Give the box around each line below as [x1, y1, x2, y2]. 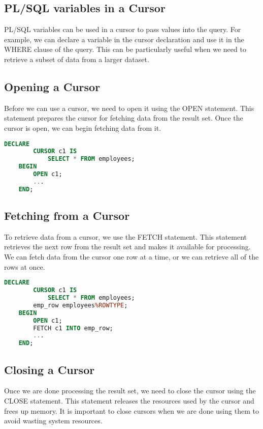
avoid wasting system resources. [4, 415, 103, 426]
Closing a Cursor [4, 361, 95, 377]
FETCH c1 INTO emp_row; [33, 324, 113, 332]
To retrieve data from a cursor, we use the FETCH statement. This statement [4, 231, 247, 242]
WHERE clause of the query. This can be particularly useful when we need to [4, 44, 246, 54]
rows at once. [4, 261, 45, 272]
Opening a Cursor [4, 78, 101, 94]
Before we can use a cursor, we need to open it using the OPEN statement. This [4, 102, 254, 113]
